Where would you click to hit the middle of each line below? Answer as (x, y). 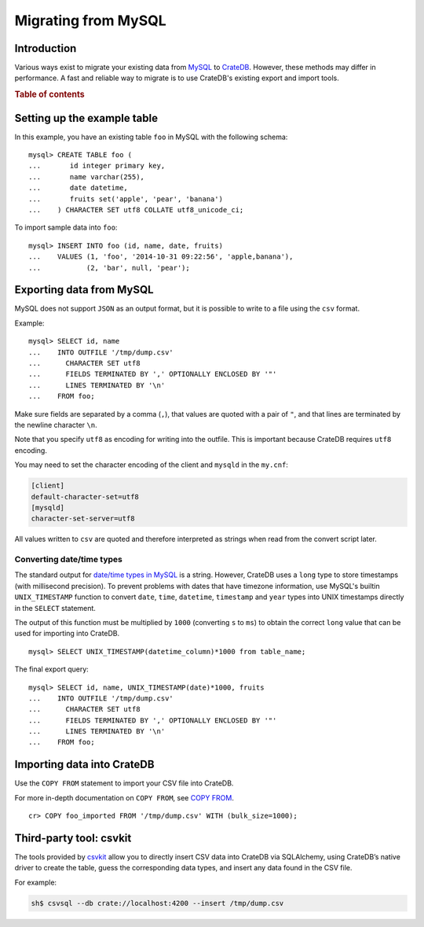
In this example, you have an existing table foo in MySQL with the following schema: (151, 137)
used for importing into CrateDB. (67, 634)
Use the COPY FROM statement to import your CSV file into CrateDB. (124, 783)
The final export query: (52, 669)
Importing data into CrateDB (84, 765)
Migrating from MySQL (90, 20)
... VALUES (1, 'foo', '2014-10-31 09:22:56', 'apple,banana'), (161, 257)
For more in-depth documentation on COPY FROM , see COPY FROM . (124, 797)
